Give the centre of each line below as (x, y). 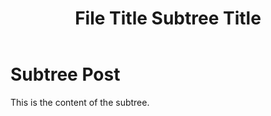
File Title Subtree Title (168, 18)
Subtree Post (65, 74)
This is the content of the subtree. (80, 102)
